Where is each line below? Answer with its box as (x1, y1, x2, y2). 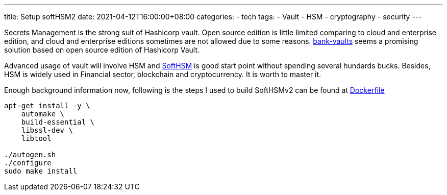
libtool (21, 134, 52, 142)
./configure (4, 159, 52, 167)
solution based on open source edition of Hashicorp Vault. (4, 45, 200, 54)
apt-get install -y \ (4, 102, 90, 110)
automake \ (21, 110, 65, 118)
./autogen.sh (4, 151, 56, 159)
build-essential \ (21, 118, 95, 126)
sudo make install (4, 167, 78, 175)
